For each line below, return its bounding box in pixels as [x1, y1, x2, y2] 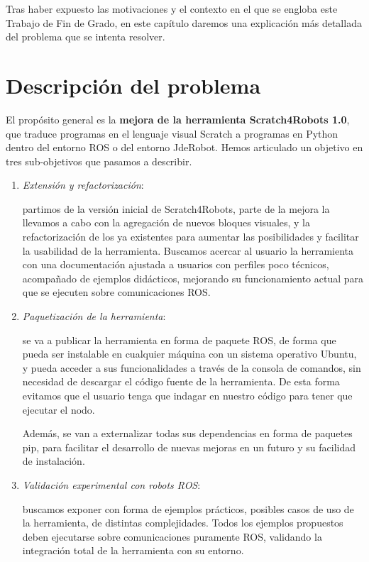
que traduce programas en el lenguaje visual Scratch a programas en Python [6, 126, 338, 140]
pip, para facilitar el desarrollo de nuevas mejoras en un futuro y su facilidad [22, 439, 356, 454]
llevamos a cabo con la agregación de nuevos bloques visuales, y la [22, 215, 311, 230]
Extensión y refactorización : [22, 177, 144, 192]
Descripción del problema [6, 70, 261, 99]
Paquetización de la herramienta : [22, 309, 166, 324]
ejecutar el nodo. [22, 402, 95, 417]
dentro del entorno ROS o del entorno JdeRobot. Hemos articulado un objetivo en [6, 140, 363, 155]
